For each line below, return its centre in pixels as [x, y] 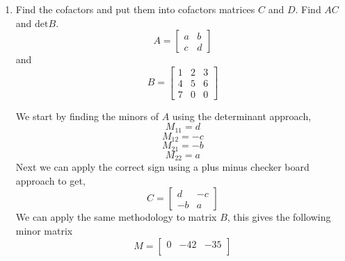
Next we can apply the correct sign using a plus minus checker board [162, 167]
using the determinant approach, [242, 116]
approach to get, [50, 180]
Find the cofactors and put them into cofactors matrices [135, 9]
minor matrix [44, 231]
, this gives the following [279, 217]
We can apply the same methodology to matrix [116, 217]
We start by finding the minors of [87, 116]
